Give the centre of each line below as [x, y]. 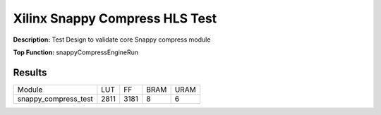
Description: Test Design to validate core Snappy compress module [112, 40]
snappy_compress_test [55, 99]
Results [30, 72]
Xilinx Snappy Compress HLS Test [115, 18]
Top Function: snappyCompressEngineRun [76, 52]
